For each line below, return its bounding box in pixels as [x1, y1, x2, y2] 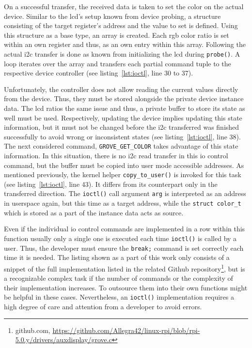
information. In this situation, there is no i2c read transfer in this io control [4, 151, 228, 161]
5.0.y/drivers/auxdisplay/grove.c [15, 334, 112, 345]
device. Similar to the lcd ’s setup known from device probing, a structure [4, 11, 221, 21]
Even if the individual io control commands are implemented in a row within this [4, 224, 245, 234]
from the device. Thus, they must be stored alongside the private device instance [4, 93, 244, 104]
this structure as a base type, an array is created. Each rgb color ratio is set [4, 30, 229, 40]
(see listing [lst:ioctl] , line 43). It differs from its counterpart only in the [4, 179, 218, 189]
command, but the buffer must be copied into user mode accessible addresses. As [4, 160, 244, 170]
